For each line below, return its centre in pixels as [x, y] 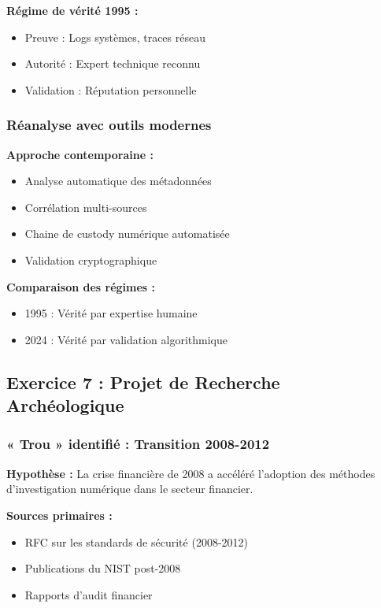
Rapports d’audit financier [89, 594]
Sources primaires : [59, 515]
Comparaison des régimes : [81, 286]
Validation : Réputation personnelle [111, 89]
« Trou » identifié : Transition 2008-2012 [138, 444]
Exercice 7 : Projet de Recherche [143, 382]
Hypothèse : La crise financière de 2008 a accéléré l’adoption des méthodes [191, 473]
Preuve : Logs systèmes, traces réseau [115, 37]
